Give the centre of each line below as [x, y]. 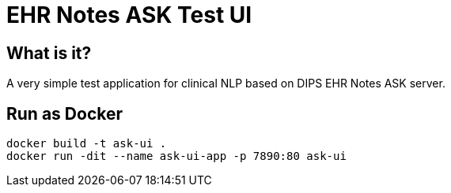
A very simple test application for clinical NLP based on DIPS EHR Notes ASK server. [226, 84]
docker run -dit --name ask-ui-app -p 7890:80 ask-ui [176, 156]
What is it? [49, 53]
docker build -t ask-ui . [87, 144]
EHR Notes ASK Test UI [129, 15]
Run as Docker [65, 113]
